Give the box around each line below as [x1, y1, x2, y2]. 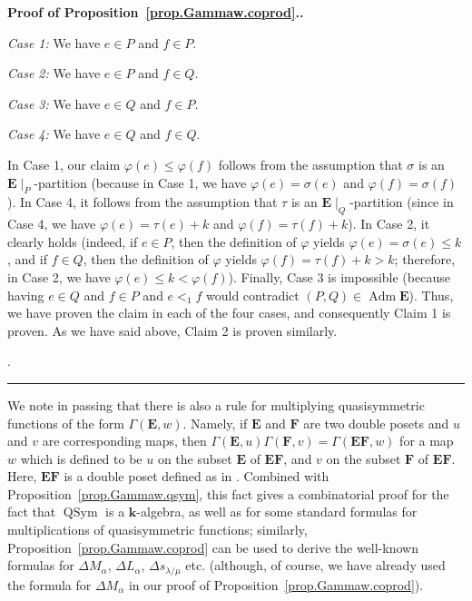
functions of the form [7, 413, 124, 432]
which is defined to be [20, 448, 143, 468]
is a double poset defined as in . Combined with [64, 467, 329, 486]
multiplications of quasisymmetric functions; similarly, [7, 520, 308, 539]
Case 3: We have [7, 94, 101, 113]
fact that [7, 502, 56, 521]
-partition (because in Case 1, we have [34, 172, 247, 192]
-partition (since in [349, 192, 454, 212]
